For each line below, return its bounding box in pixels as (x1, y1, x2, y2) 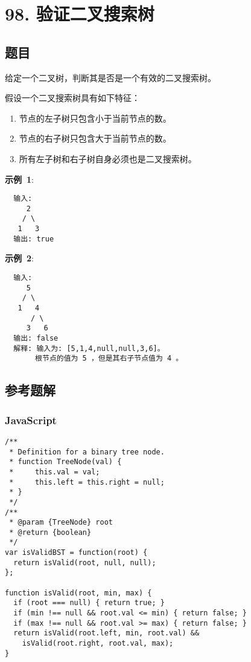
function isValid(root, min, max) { (5, 588, 152, 597)
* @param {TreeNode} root (9, 518, 113, 527)
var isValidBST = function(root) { (5, 548, 148, 557)
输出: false (13, 333, 59, 342)
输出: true (13, 234, 54, 243)
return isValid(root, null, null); (13, 558, 156, 567)
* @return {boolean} (9, 528, 92, 537)
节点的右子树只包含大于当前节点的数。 (19, 132, 171, 145)
